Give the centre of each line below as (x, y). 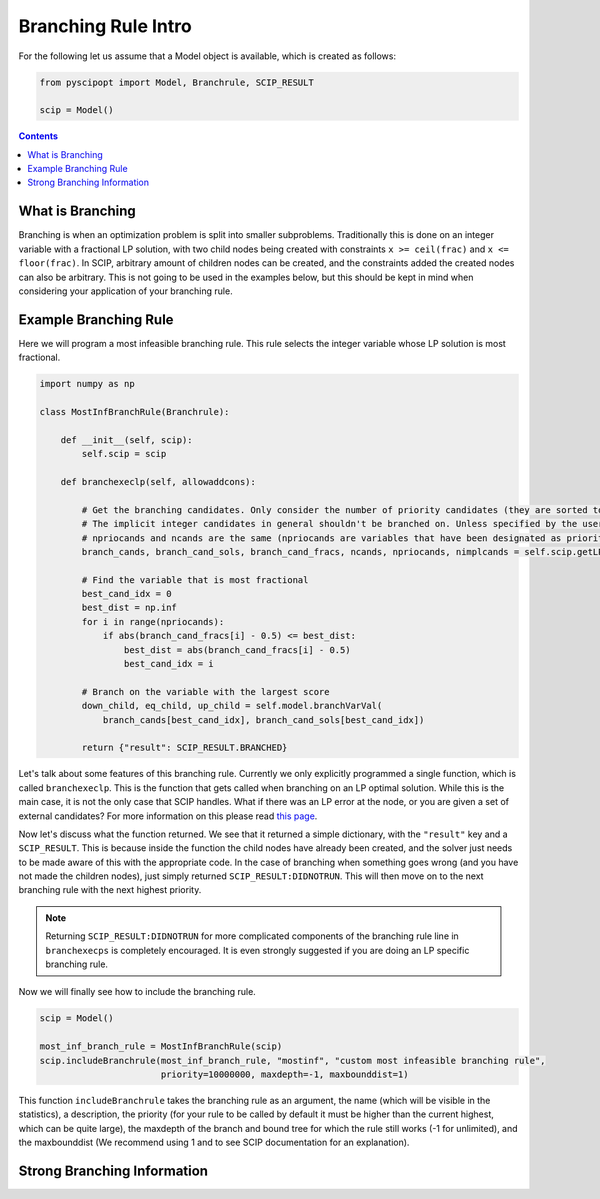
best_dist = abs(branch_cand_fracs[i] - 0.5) (237, 649)
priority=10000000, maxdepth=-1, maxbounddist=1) (284, 1074)
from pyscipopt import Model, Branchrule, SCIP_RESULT (176, 82)
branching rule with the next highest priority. (110, 890)
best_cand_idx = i (168, 664)
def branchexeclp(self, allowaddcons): (158, 481)
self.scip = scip (124, 454)
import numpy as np (87, 384)
